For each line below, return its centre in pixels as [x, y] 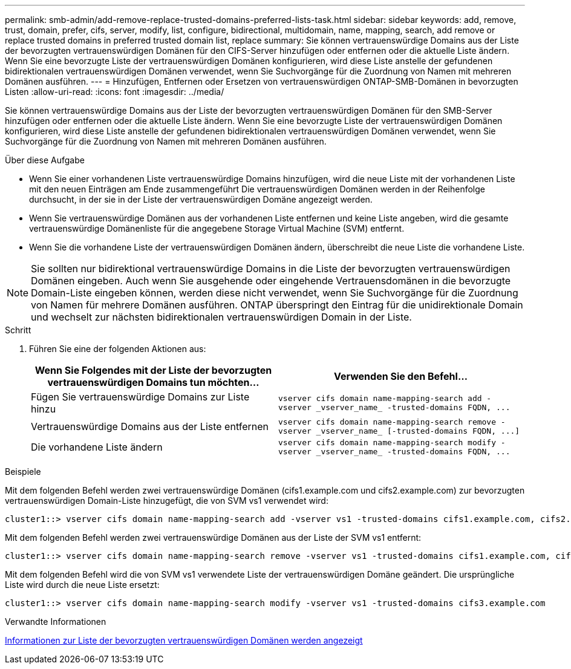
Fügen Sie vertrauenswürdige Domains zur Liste [140, 397]
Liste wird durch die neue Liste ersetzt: [82, 585]
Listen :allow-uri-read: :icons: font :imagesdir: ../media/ [115, 92]
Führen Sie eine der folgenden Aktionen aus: [118, 349]
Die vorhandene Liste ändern [97, 447]
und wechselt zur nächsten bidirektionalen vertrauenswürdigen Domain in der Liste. [221, 317]
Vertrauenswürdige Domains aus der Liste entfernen [150, 426]
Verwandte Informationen [56, 622]
